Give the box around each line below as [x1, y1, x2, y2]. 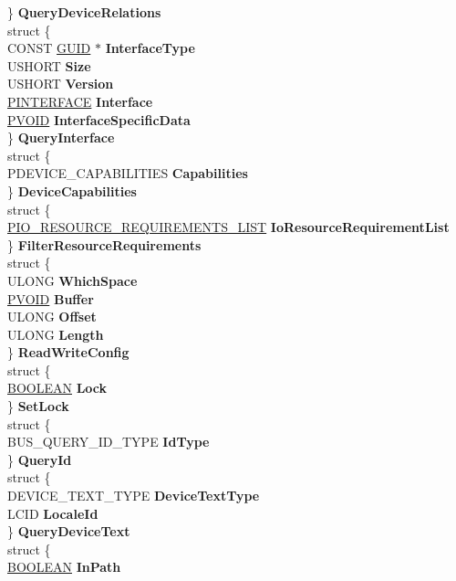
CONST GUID [7, 38, 91, 58]
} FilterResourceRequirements [7, 235, 202, 254]
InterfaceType [105, 38, 195, 58]
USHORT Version [7, 74, 114, 93]
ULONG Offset [7, 307, 97, 326]
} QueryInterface [7, 128, 115, 147]
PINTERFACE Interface [7, 91, 153, 111]
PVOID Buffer [7, 289, 94, 308]
